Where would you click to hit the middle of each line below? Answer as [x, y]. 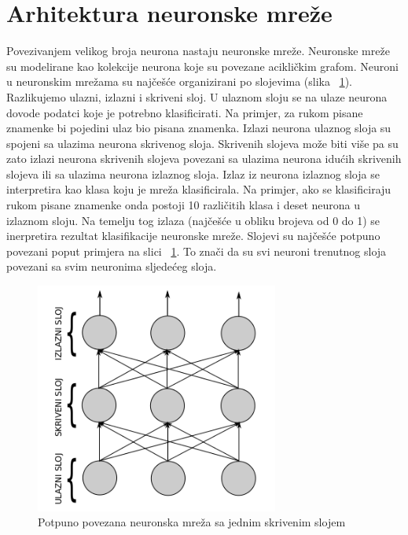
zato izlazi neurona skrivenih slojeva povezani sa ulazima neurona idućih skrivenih [204, 159]
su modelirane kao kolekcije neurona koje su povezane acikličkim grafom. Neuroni [202, 66]
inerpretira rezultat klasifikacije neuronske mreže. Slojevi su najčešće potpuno [193, 236]
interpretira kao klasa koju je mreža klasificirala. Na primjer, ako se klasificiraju [199, 189]
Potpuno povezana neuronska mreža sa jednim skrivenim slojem [192, 522]
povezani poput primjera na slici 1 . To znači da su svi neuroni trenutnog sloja [197, 251]
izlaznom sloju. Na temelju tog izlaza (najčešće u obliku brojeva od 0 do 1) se [193, 220]
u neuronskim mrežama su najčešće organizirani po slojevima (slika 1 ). [179, 81]
